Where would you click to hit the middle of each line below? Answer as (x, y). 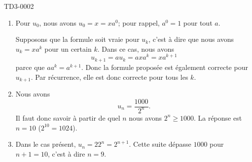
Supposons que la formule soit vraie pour (77, 39)
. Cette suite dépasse (160, 144)
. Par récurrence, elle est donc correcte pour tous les (109, 77)
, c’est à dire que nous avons (191, 39)
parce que (30, 67)
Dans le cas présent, (46, 144)
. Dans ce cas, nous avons (136, 49)
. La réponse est (218, 117)
